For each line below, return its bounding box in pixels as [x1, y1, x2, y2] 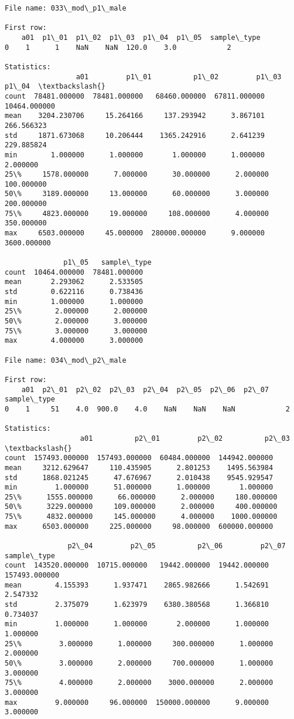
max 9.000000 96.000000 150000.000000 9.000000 [5, 698, 269, 707]
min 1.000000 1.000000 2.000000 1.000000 [5, 620, 269, 629]
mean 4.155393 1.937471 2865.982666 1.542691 [5, 580, 269, 589]
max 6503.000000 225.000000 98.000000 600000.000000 [5, 522, 274, 531]
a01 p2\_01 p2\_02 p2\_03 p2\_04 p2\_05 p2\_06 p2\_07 [21, 385, 269, 394]
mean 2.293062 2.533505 [5, 278, 143, 286]
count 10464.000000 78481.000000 [5, 268, 143, 276]
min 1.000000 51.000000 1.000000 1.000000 [5, 483, 274, 492]
